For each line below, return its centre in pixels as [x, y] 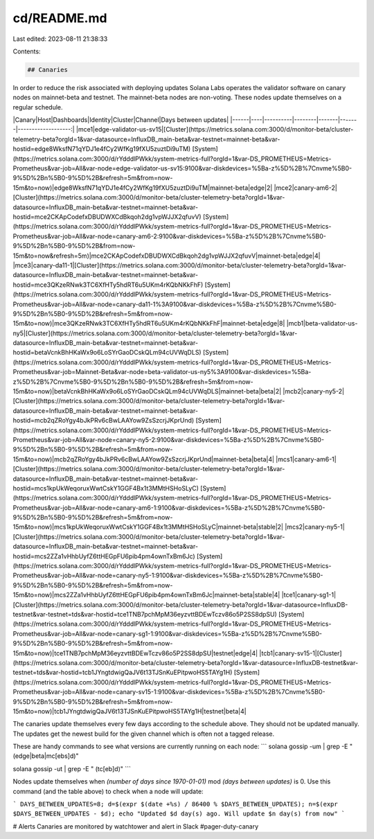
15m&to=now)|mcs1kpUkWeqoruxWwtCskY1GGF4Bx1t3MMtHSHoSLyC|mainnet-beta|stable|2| [148, 527]
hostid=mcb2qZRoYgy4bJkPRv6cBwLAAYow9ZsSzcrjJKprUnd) [104, 421]
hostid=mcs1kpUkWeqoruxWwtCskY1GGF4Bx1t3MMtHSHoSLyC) [106, 488]
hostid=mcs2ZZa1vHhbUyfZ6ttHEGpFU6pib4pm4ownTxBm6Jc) [104, 556]
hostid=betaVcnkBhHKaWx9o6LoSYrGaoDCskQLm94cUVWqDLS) [107, 353]
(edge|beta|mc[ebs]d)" [46, 756]
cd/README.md [60, 18]
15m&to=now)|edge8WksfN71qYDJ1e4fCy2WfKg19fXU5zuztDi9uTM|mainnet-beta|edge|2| [143, 188]
